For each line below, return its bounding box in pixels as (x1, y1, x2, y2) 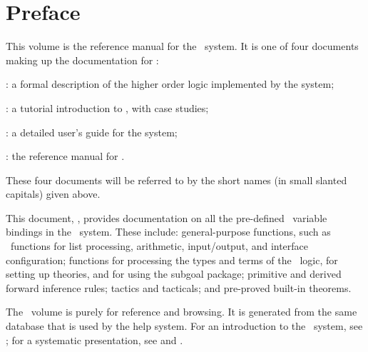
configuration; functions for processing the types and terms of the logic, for (6, 252, 338, 267)
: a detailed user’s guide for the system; (6, 124, 178, 139)
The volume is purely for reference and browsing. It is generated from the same (6, 304, 357, 319)
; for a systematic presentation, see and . (6, 332, 183, 347)
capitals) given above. (6, 186, 101, 201)
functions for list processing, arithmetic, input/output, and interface (10, 238, 309, 253)
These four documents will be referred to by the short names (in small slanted (6, 172, 347, 187)
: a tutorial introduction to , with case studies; (6, 100, 209, 115)
